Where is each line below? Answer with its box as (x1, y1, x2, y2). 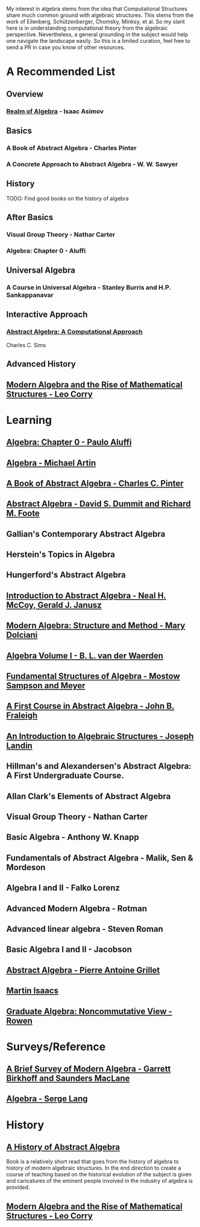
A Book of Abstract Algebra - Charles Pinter (6, 143, 137, 152)
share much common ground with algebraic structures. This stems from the (6, 11, 194, 19)
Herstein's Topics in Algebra (6, 550, 116, 560)
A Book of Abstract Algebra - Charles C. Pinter (6, 478, 184, 489)
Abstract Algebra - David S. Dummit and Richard (6, 499, 191, 509)
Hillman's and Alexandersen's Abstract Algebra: (6, 761, 192, 772)
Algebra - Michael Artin (6, 458, 96, 468)
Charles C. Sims (6, 341, 46, 348)
